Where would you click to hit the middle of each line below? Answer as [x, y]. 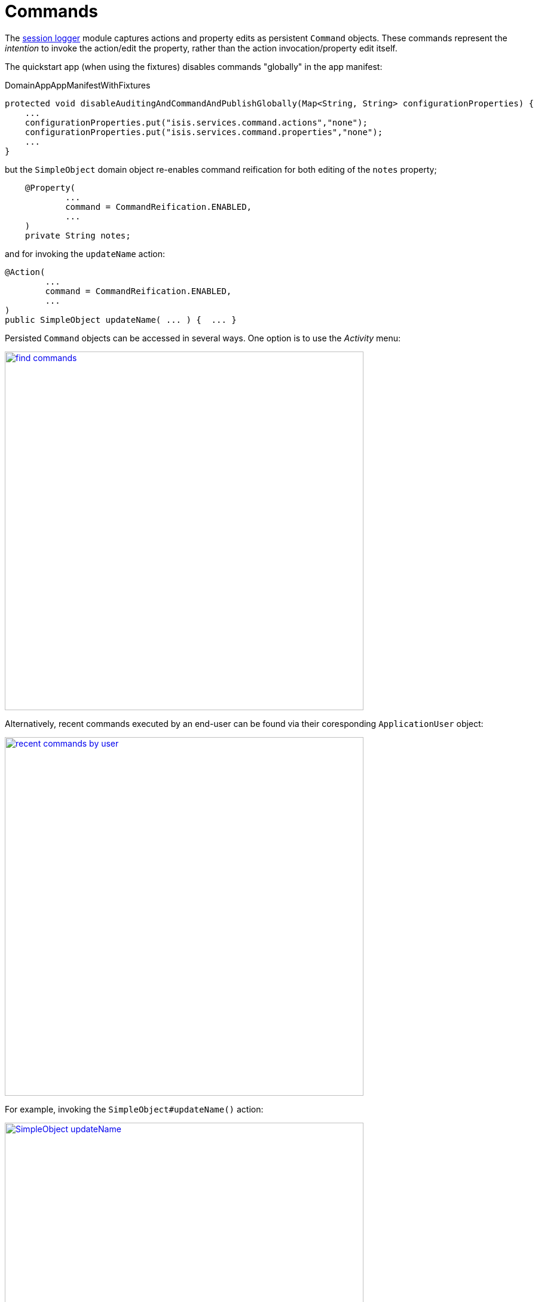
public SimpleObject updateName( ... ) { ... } [121, 320]
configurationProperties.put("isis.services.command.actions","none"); [196, 122]
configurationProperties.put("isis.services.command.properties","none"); [204, 132]
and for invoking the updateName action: [85, 253]
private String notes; [78, 235]
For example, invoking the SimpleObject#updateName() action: [134, 1109]
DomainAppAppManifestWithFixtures [78, 85]
